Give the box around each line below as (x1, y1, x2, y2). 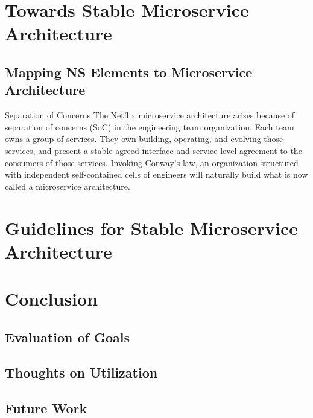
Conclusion (5, 286, 98, 311)
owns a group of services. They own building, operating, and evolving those (5, 132, 283, 145)
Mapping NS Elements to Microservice (5, 62, 253, 81)
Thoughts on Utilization (5, 363, 158, 382)
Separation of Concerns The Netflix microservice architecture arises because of (5, 109, 295, 121)
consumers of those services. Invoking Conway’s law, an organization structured (5, 156, 299, 169)
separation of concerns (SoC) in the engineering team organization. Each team (5, 120, 294, 133)
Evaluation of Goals (5, 327, 130, 346)
